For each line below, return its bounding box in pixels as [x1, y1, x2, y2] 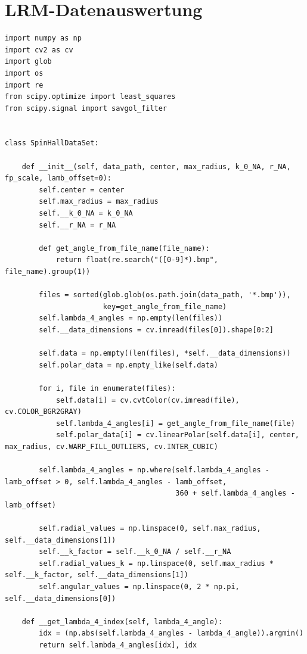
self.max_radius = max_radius [39, 197, 159, 206]
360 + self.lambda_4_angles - [175, 489, 295, 498]
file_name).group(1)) [5, 267, 91, 276]
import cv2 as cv [5, 45, 73, 54]
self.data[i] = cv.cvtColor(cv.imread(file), [55, 395, 240, 404]
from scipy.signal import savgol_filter [5, 104, 168, 113]
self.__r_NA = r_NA [39, 220, 116, 229]
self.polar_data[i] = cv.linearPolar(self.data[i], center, [55, 431, 299, 440]
